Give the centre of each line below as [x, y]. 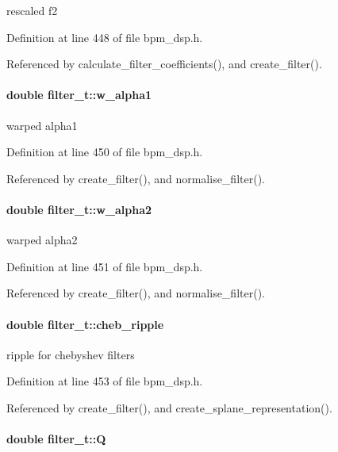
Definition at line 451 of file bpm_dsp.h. [105, 266]
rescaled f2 [32, 10]
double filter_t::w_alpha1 [79, 95]
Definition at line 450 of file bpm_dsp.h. [105, 152]
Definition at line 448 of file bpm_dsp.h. [105, 37]
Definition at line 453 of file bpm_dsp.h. [105, 381]
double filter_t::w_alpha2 [79, 209]
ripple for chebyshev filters [71, 354]
